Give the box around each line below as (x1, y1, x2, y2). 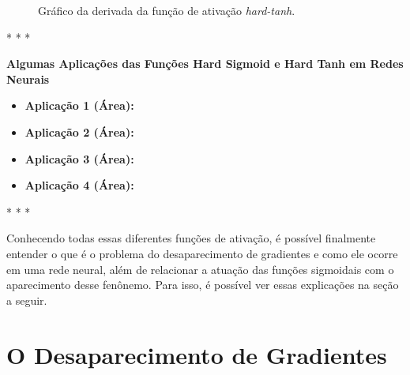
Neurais (6, 70, 50, 87)
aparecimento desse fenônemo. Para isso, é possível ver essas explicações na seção (6, 276, 399, 293)
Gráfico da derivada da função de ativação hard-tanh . (38, 2, 295, 18)
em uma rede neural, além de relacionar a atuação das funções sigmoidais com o (6, 261, 394, 277)
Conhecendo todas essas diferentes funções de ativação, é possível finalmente (6, 230, 376, 246)
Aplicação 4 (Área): (24, 177, 134, 193)
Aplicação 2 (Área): (24, 123, 134, 140)
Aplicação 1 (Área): (24, 97, 134, 114)
